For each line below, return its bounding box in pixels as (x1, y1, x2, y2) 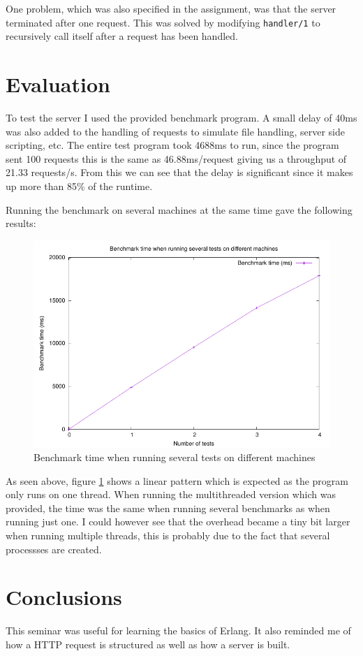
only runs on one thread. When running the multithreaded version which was (6, 487, 336, 502)
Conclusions (6, 583, 122, 611)
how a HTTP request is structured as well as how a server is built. (6, 636, 290, 651)
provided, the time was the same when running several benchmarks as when (6, 500, 330, 515)
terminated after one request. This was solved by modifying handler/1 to (6, 15, 320, 29)
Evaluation (6, 70, 110, 99)
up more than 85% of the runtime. (6, 178, 153, 193)
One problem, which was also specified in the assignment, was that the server (6, 1, 336, 15)
